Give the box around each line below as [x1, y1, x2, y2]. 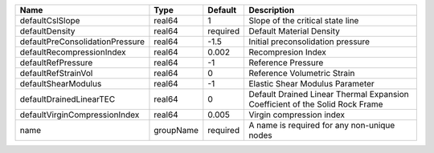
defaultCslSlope [19, 15, 80, 26]
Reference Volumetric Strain [248, 68, 355, 79]
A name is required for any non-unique [248, 120, 395, 131]
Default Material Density [248, 26, 341, 36]
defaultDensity [19, 26, 76, 36]
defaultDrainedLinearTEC [19, 94, 116, 104]
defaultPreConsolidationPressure [19, 36, 145, 47]
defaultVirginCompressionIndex [19, 109, 140, 120]
